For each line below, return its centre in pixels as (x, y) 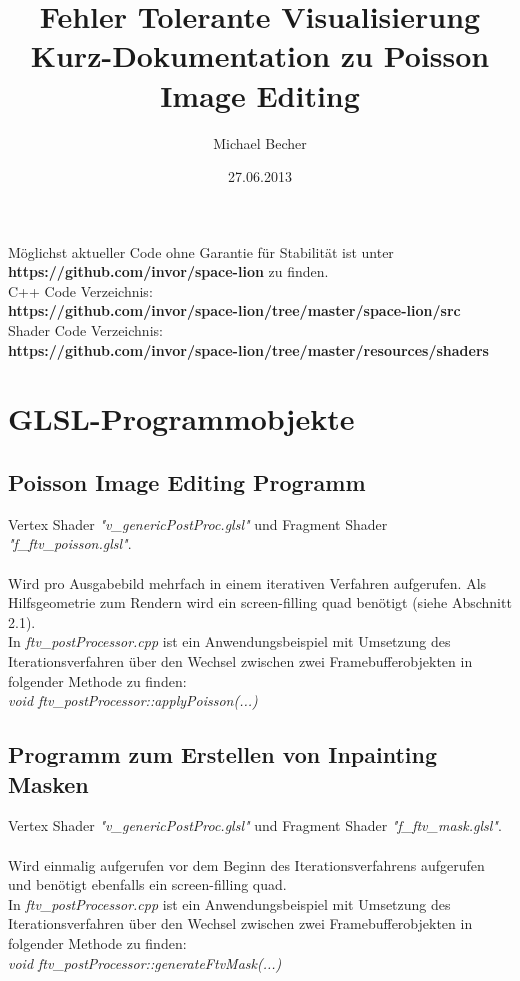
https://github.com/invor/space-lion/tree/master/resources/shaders (248, 349)
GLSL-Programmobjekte (181, 418)
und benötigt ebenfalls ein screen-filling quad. (147, 884)
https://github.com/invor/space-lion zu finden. (168, 271)
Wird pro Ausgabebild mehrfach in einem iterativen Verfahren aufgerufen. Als (247, 582)
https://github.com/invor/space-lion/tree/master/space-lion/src (234, 310)
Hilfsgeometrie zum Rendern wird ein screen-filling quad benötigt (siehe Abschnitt (260, 602)
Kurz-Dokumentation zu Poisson (260, 55)
